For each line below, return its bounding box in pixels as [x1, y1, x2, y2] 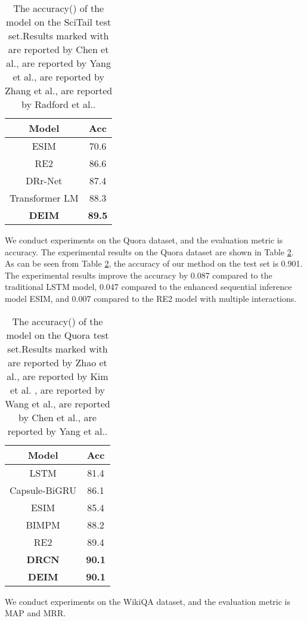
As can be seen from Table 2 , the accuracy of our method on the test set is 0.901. [5, 257, 303, 270]
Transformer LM [10, 191, 79, 205]
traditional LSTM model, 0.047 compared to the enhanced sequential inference [5, 280, 292, 293]
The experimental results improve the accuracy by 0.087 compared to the [5, 268, 272, 281]
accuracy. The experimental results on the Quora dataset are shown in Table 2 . [5, 245, 294, 258]
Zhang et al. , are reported [5, 84, 113, 97]
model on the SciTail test [6, 15, 111, 29]
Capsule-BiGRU [10, 483, 77, 497]
